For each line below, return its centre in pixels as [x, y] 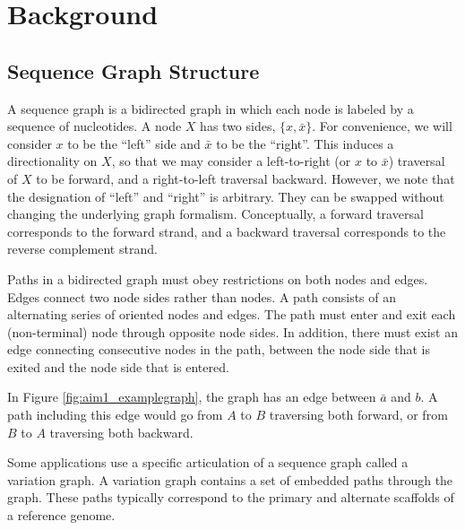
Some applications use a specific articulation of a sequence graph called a [208, 462]
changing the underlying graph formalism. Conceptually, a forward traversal [215, 214]
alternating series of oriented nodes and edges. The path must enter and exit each [232, 314]
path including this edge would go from [115, 415]
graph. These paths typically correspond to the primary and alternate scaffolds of [231, 497]
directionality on [52, 161]
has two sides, [238, 126]
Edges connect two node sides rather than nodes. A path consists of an [202, 296]
